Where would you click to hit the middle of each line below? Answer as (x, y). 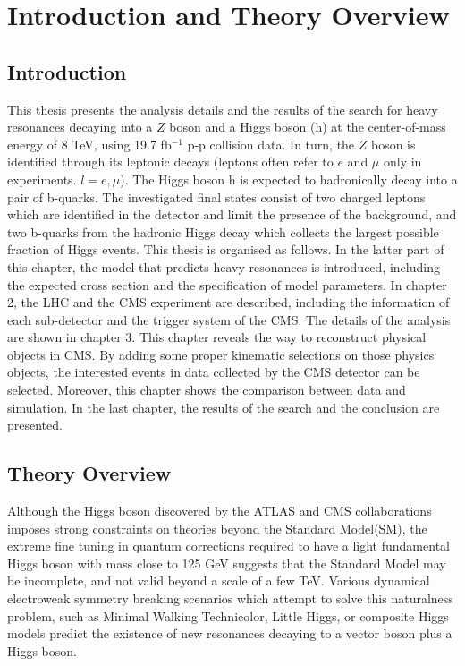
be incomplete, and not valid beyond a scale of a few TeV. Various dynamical (219, 581)
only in (402, 162)
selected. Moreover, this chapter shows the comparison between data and (207, 390)
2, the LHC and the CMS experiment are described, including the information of (228, 302)
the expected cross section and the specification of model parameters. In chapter (227, 284)
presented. (35, 425)
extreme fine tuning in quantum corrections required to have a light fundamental (228, 546)
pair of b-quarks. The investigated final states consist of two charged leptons (216, 196)
